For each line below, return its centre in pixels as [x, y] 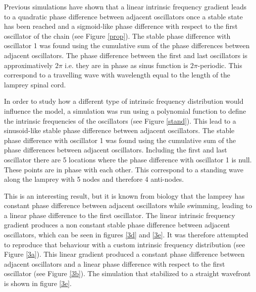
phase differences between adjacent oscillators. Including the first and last [116, 150]
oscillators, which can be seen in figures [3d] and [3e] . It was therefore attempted [126, 235]
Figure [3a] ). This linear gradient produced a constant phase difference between [124, 254]
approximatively [28, 65]
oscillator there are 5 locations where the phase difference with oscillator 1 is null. [128, 159]
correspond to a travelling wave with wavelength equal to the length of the [117, 75]
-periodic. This [220, 65]
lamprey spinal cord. [35, 84]
